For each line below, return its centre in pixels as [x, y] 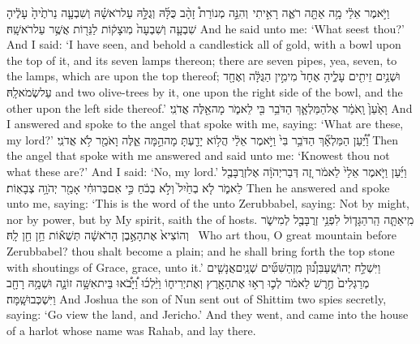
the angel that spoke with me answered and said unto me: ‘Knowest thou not [198, 155]
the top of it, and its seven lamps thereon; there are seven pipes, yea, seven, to [202, 60]
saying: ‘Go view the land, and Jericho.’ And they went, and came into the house [208, 314]
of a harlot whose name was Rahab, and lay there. [131, 330]
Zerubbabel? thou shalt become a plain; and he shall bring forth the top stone [201, 250]
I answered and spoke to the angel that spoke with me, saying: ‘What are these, [205, 124]
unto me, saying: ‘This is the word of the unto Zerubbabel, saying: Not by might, [208, 203]
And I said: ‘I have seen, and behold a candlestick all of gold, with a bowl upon [204, 44]
